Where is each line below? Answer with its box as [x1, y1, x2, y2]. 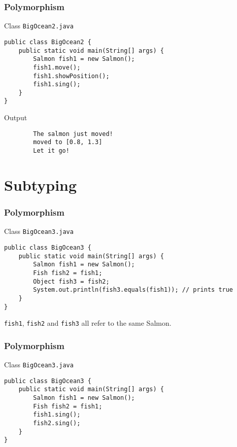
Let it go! [33, 147, 70, 155]
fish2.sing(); [33, 420, 81, 427]
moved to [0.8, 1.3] [33, 139, 103, 146]
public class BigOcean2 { [4, 38, 91, 46]
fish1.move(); [33, 63, 81, 71]
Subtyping [4, 174, 77, 195]
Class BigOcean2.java [4, 20, 74, 31]
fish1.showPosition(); [33, 72, 110, 80]
